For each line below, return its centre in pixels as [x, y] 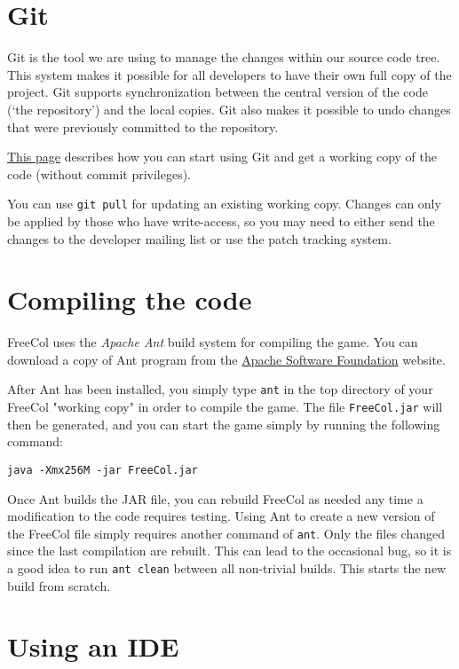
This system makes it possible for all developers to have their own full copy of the [229, 74]
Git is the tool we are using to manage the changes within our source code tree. [224, 57]
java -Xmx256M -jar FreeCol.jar [103, 470]
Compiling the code [130, 299]
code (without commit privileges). [99, 173]
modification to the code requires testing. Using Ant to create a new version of [221, 516]
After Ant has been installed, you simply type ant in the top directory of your [220, 389]
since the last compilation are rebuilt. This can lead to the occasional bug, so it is [229, 551]
